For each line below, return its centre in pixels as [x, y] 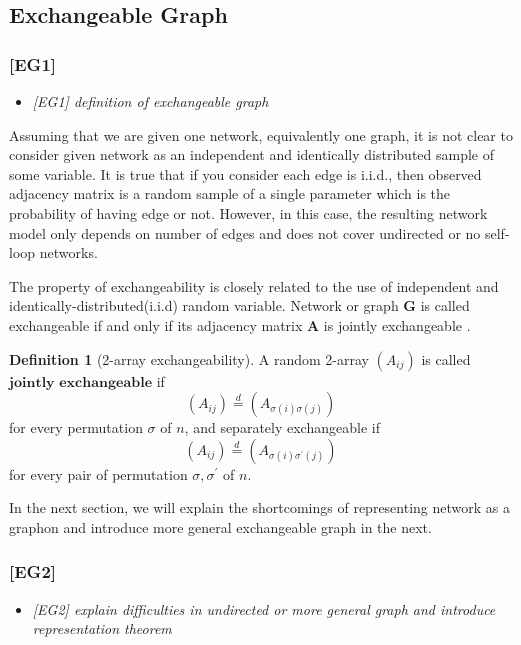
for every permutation [76, 427]
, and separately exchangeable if [282, 427]
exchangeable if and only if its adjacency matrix [156, 324]
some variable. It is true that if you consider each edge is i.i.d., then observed [245, 173]
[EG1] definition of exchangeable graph [150, 101]
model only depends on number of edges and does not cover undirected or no [245, 232]
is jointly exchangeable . [397, 324]
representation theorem [102, 628]
